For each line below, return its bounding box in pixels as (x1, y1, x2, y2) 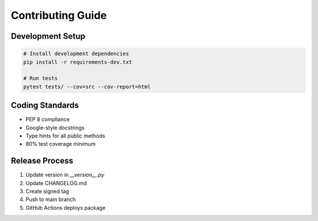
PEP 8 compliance (25, 116, 70, 123)
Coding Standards (11, 101, 79, 110)
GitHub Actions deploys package (25, 204, 106, 211)
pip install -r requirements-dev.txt (23, 59, 132, 65)
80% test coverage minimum (25, 140, 96, 148)
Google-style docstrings (25, 124, 85, 131)
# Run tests (23, 75, 58, 82)
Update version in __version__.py (25, 171, 105, 179)
